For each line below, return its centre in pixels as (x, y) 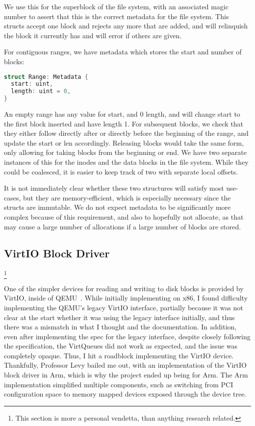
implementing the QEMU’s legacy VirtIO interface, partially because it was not (124, 307)
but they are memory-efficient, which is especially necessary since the (127, 197)
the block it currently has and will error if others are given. (93, 35)
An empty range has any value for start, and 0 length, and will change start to (122, 114)
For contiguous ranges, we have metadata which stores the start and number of (123, 52)
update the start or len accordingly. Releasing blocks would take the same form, (124, 142)
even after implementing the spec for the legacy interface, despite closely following (127, 336)
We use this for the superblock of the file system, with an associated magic (116, 6)
